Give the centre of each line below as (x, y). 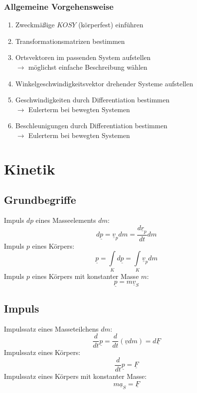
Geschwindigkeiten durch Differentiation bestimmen (92, 100)
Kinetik (30, 168)
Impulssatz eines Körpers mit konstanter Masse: (75, 376)
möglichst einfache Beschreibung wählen (88, 67)
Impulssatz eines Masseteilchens (51, 328)
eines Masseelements (66, 220)
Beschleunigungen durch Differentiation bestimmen (91, 126)
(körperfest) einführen (111, 25)
